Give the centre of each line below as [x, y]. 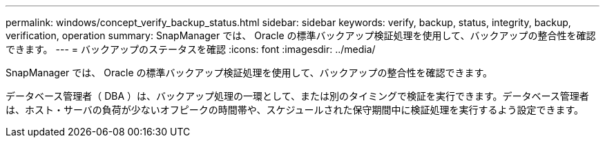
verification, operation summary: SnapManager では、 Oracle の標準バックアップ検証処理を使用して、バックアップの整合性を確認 [301, 35]
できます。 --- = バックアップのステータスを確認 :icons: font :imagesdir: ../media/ [191, 49]
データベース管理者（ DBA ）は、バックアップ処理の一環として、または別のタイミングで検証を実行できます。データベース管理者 [297, 96]
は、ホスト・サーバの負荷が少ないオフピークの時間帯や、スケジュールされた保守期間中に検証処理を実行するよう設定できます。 [295, 110]
